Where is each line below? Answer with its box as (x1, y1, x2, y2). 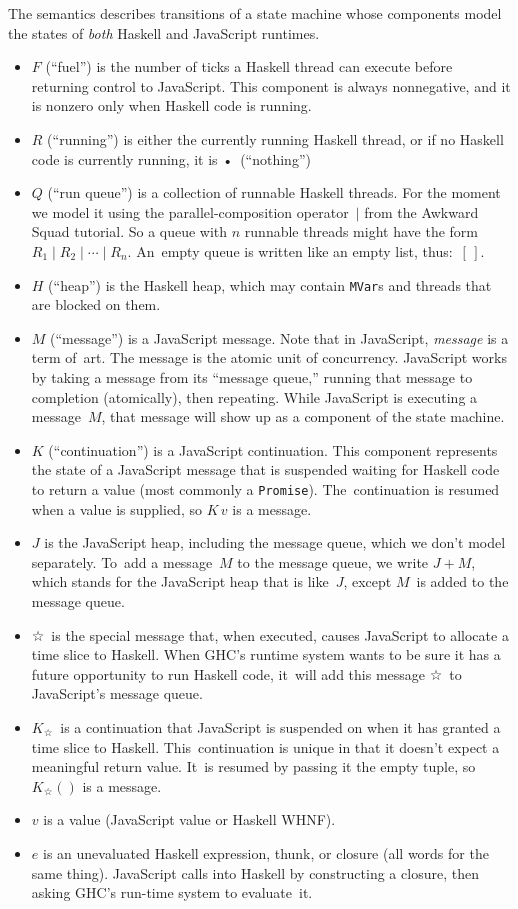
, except (343, 571, 392, 592)
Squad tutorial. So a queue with (31, 221, 228, 242)
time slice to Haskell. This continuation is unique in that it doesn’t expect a (31, 736, 500, 757)
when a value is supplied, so (31, 498, 202, 519)
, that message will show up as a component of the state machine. (101, 406, 505, 427)
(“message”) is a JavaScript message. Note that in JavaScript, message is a (50, 327, 509, 348)
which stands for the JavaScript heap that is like (31, 571, 329, 592)
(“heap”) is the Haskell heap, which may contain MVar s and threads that (48, 274, 492, 295)
